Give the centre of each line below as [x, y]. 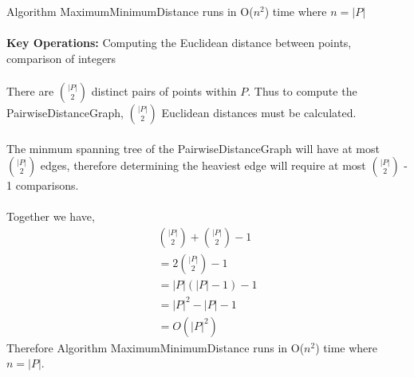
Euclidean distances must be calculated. [259, 112]
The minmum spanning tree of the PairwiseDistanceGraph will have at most [193, 148]
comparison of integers [61, 58]
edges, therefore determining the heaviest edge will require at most [203, 165]
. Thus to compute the [302, 90]
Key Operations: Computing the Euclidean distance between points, [179, 43]
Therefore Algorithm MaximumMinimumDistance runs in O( [156, 347]
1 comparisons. [43, 185]
